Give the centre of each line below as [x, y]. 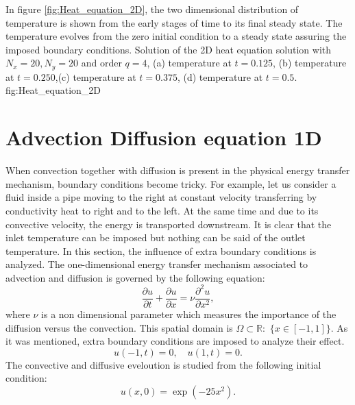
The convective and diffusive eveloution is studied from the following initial [163, 364]
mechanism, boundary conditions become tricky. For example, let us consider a [171, 183]
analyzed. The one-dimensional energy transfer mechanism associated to [157, 264]
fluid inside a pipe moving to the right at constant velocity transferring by [161, 197]
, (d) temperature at [220, 76]
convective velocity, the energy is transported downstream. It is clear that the [169, 224]
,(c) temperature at [96, 76]
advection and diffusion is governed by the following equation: [135, 277]
